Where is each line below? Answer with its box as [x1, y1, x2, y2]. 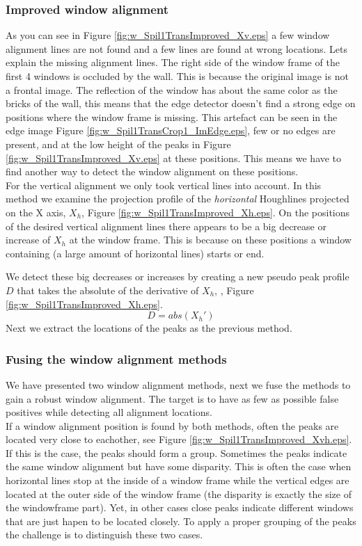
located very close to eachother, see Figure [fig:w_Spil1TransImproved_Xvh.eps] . [6, 432, 352, 447]
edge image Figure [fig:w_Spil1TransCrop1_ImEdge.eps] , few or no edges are [6, 123, 336, 138]
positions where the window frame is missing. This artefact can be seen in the [6, 109, 338, 124]
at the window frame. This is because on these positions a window [69, 232, 352, 247]
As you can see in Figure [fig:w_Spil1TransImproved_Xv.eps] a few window [6, 28, 330, 42]
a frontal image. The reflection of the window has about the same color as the [6, 82, 338, 97]
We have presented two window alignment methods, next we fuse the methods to [6, 377, 351, 392]
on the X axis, [6, 204, 66, 219]
